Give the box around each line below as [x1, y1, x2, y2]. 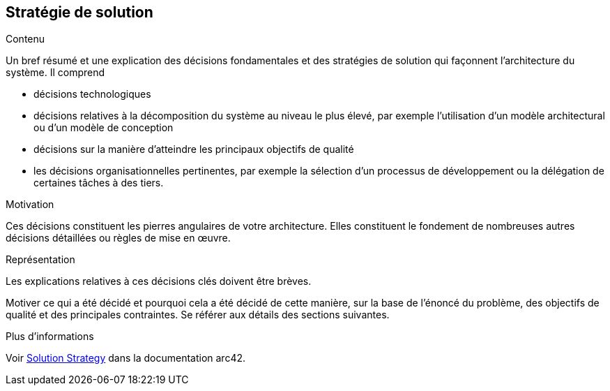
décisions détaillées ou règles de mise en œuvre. [6, 232, 231, 244]
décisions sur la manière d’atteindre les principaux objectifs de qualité [33, 143, 354, 156]
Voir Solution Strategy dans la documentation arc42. [6, 352, 246, 364]
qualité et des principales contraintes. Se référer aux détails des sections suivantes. [6, 309, 390, 321]
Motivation [6, 198, 54, 211]
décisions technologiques [33, 88, 151, 101]
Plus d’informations [6, 330, 94, 343]
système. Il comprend [6, 66, 105, 79]
